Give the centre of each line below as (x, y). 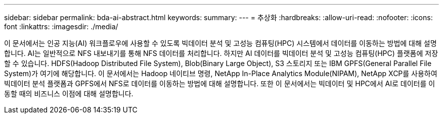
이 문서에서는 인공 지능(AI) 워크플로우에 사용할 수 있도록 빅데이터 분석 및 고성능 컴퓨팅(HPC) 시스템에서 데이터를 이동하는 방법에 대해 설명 (220, 43)
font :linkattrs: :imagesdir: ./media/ (61, 26)
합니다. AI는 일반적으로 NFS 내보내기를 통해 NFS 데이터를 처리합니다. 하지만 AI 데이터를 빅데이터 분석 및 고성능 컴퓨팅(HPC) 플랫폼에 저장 (221, 53)
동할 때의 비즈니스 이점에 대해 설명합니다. (69, 94)
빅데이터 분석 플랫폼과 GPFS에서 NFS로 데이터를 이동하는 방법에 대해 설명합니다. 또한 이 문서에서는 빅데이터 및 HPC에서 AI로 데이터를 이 (220, 83)
